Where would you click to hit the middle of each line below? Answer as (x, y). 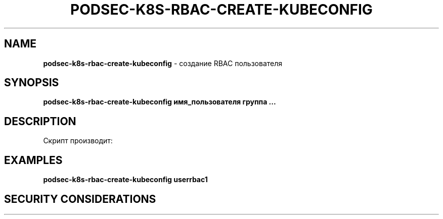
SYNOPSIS (32, 83)
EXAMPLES (33, 160)
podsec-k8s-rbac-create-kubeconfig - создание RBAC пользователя (163, 63)
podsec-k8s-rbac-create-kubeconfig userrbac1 (125, 180)
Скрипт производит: (78, 141)
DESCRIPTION (40, 121)
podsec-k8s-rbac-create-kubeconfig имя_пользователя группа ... (160, 102)
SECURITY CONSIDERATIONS (80, 199)
